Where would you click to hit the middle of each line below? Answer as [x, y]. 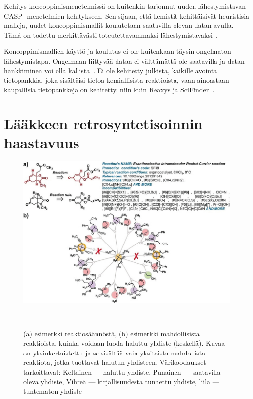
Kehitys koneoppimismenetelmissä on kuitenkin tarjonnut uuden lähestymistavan [125, 6]
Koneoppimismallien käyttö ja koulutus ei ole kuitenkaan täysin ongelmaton [117, 51]
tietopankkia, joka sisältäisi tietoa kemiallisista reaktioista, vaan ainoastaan [117, 80]
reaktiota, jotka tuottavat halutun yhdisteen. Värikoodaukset [115, 362]
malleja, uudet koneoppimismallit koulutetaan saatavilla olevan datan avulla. [119, 25]
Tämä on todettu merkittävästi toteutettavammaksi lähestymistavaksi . [111, 34]
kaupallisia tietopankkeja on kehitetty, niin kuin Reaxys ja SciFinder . [109, 89]
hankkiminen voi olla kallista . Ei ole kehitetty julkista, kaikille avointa [111, 70]
